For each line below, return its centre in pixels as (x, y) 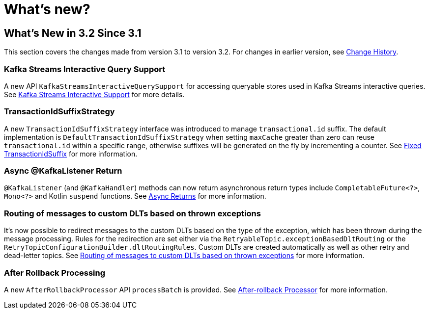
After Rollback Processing (55, 273)
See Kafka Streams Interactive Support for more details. (94, 94)
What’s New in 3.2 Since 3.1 (73, 33)
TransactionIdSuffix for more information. (71, 154)
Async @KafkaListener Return (63, 171)
